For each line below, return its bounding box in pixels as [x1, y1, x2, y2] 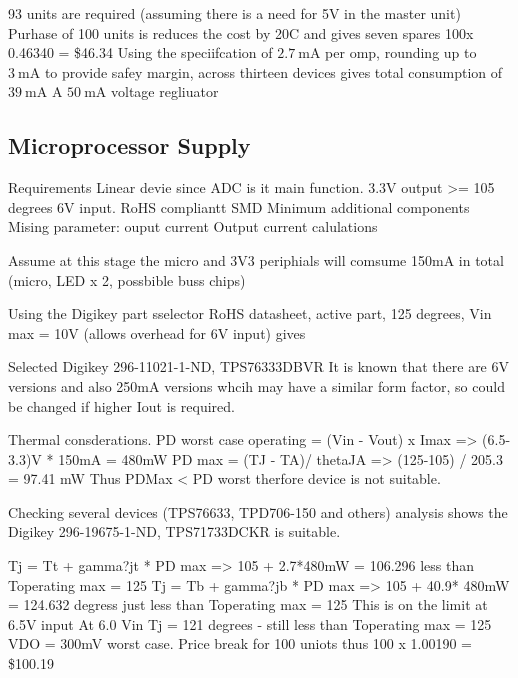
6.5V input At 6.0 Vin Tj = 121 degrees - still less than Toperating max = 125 [8, 613, 492, 634]
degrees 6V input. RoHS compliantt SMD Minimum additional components [8, 196, 470, 217]
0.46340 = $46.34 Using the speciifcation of [8, 42, 273, 63]
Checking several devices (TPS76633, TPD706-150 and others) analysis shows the [8, 501, 508, 522]
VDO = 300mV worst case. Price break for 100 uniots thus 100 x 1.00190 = [8, 633, 472, 654]
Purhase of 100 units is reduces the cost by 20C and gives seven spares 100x [8, 22, 474, 43]
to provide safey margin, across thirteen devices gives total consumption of [44, 61, 503, 82]
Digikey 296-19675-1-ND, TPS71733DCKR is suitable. [8, 521, 341, 542]
